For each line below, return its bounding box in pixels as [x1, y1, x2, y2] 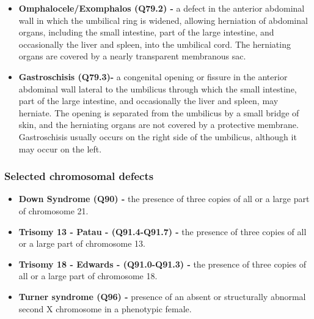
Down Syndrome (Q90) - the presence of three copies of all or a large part [18, 192, 310, 205]
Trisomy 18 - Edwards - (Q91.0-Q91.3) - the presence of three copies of [18, 257, 306, 270]
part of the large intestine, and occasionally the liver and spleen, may [18, 94, 279, 107]
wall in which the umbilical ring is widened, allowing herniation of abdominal [18, 13, 308, 26]
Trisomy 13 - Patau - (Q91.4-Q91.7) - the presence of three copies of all [18, 225, 307, 238]
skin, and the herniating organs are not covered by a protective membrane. [18, 118, 299, 131]
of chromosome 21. [18, 204, 89, 217]
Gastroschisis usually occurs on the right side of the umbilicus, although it [18, 130, 297, 143]
